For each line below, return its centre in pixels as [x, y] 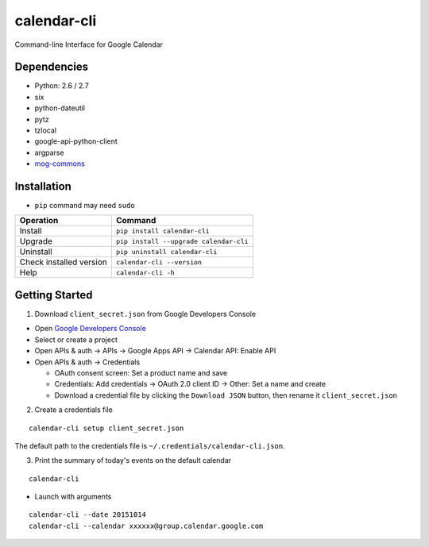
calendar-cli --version [159, 262]
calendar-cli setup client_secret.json [106, 428]
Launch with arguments [73, 497]
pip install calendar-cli [162, 231]
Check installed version [63, 262]
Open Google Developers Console [91, 329]
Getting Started [54, 295]
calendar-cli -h [145, 273]
